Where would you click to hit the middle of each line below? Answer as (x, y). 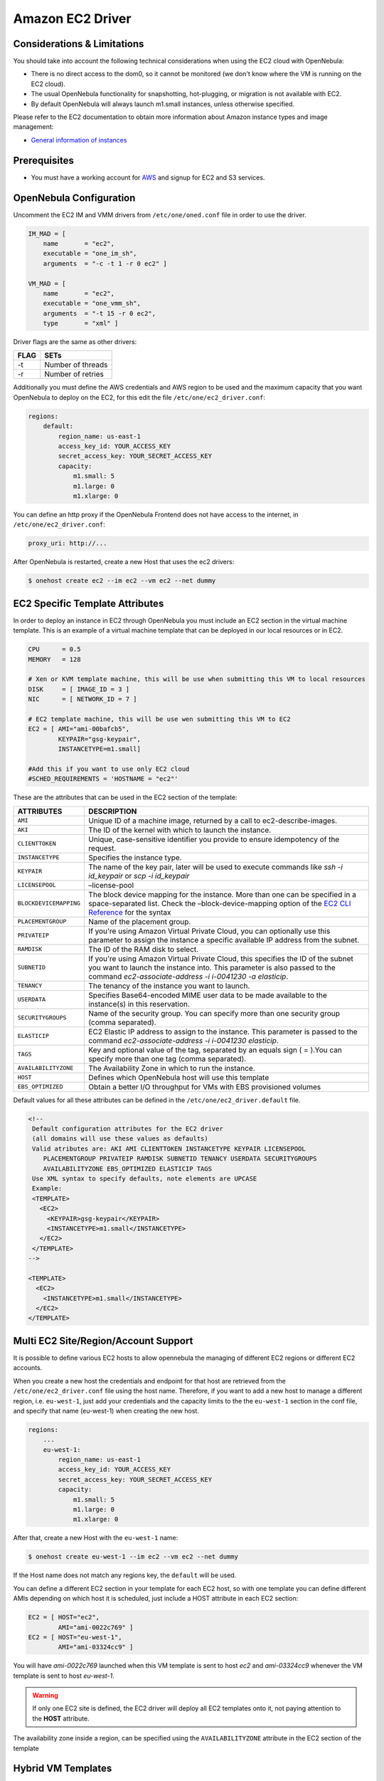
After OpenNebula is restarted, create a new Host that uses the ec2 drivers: (124, 562)
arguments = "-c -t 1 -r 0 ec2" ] (105, 263)
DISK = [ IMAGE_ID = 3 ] (79, 689)
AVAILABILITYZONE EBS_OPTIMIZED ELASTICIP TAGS (128, 1169)
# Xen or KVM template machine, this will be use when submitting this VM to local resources (197, 679)
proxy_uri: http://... (68, 544)
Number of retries (74, 374)
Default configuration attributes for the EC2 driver (128, 1129)
